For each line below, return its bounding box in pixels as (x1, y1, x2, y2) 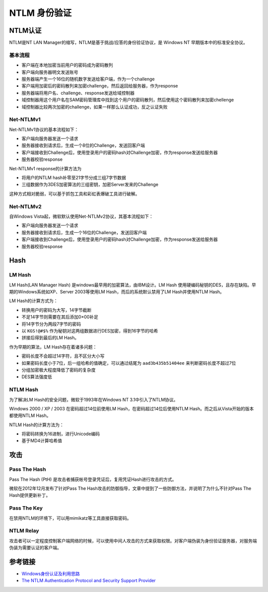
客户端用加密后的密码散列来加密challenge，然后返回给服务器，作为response (21, 83, 178, 89)
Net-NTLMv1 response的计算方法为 (9, 165, 82, 171)
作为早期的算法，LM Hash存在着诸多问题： (9, 344, 97, 350)
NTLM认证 (9, 26, 42, 35)
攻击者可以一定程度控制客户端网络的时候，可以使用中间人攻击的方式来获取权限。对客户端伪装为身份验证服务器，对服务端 (9, 537, 257, 543)
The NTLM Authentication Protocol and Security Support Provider (21, 578, 156, 584)
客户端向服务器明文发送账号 (21, 69, 78, 75)
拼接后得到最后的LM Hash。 (21, 335, 79, 341)
